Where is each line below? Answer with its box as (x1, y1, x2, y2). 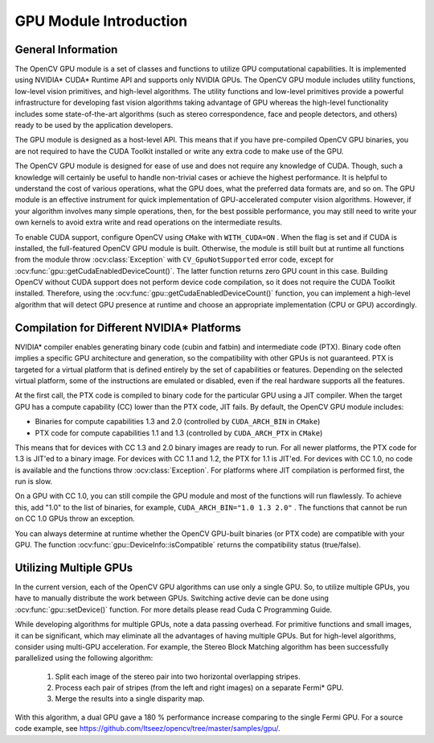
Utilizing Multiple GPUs (14, 560, 133, 575)
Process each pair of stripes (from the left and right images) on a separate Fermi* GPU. (55, 683, 344, 692)
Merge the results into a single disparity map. (55, 694, 205, 704)
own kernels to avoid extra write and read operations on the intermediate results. (14, 217, 283, 227)
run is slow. (14, 477, 52, 486)
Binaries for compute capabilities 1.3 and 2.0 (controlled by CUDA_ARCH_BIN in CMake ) (35, 417, 321, 427)
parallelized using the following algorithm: (14, 653, 154, 663)
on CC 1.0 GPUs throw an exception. (14, 514, 136, 523)
